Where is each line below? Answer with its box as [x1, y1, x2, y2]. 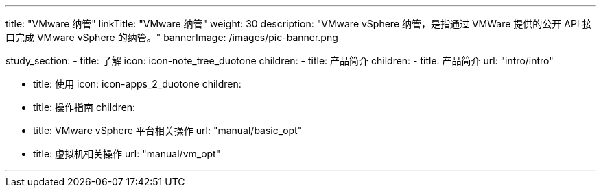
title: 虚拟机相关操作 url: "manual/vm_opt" [33, 148, 221, 159]
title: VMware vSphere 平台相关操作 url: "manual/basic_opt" [33, 125, 303, 136]
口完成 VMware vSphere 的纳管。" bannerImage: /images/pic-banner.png [5, 31, 338, 43]
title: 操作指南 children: [33, 101, 136, 113]
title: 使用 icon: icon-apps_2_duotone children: [33, 78, 241, 90]
